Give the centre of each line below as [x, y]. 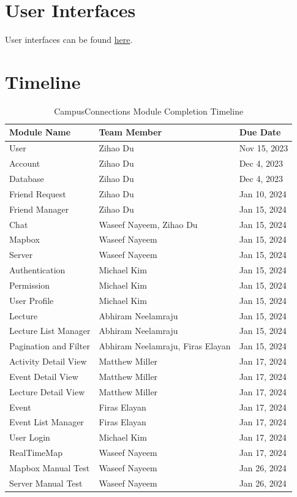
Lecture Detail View [47, 391]
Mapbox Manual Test [50, 468]
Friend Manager [39, 209]
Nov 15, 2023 [264, 148]
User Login [30, 437]
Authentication [37, 270]
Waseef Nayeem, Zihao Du [148, 224]
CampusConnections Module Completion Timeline [149, 111]
